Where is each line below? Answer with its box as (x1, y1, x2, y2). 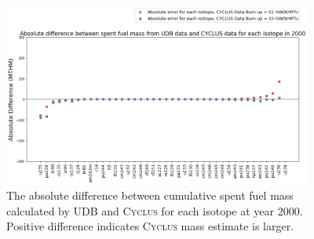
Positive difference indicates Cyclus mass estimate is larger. (6, 218, 294, 234)
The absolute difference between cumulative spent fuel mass (6, 187, 294, 204)
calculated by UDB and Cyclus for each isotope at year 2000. (6, 202, 303, 219)
